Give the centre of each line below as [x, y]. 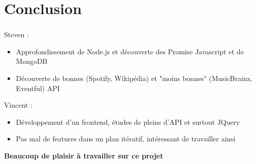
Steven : [16, 34]
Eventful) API [38, 88]
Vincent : [18, 105]
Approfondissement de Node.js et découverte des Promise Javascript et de [130, 51]
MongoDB [32, 61]
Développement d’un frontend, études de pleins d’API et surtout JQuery [128, 121]
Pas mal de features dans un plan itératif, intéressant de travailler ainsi [126, 139]
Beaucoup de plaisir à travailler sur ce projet [84, 156]
